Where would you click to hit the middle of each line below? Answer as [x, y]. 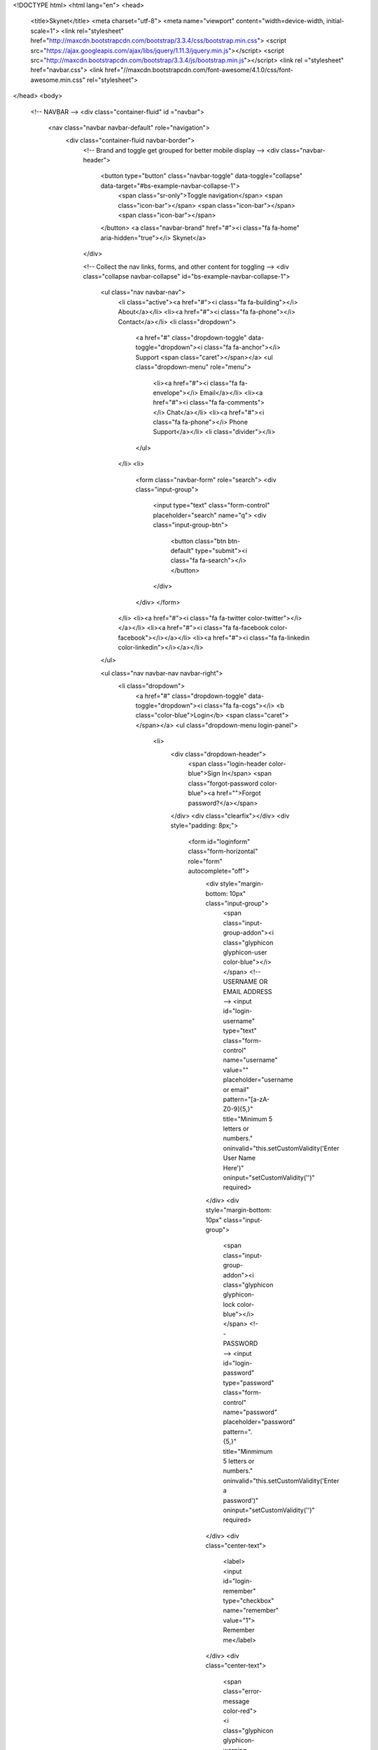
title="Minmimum [248, 1451]
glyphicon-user [245, 953]
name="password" [250, 1412]
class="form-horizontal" [223, 851]
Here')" [233, 1168]
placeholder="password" [259, 1422]
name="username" [250, 1060]
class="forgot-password [223, 783]
